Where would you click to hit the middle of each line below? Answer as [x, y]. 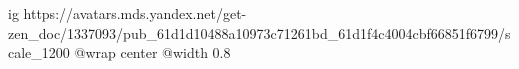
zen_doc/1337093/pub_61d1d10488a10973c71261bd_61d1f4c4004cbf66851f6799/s [259, 32]
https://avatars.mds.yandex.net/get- [135, 13]
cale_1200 [39, 52]
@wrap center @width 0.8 [152, 52]
